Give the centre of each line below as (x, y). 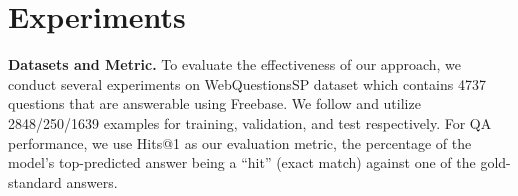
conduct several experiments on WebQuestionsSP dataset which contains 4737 (247, 83)
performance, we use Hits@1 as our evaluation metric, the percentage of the (240, 142)
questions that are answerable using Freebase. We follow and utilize (214, 103)
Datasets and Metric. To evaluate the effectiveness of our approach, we (234, 64)
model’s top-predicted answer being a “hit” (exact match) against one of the (242, 162)
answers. (92, 181)
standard (35, 181)
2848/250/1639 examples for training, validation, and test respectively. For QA (250, 122)
